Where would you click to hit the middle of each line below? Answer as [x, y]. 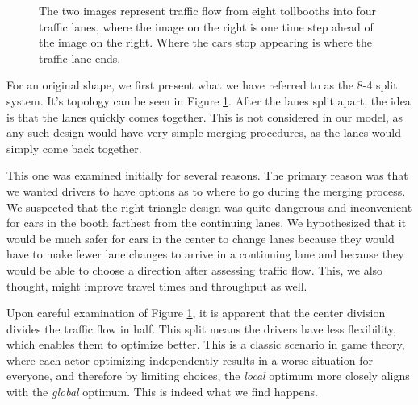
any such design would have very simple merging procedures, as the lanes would [204, 132]
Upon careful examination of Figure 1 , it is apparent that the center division [196, 313]
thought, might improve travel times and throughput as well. [157, 285]
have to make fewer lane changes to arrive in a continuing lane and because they [205, 254]
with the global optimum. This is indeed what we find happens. [162, 392]
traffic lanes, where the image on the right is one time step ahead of [206, 26]
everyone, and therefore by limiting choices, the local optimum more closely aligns [208, 376]
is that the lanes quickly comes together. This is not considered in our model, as [205, 116]
